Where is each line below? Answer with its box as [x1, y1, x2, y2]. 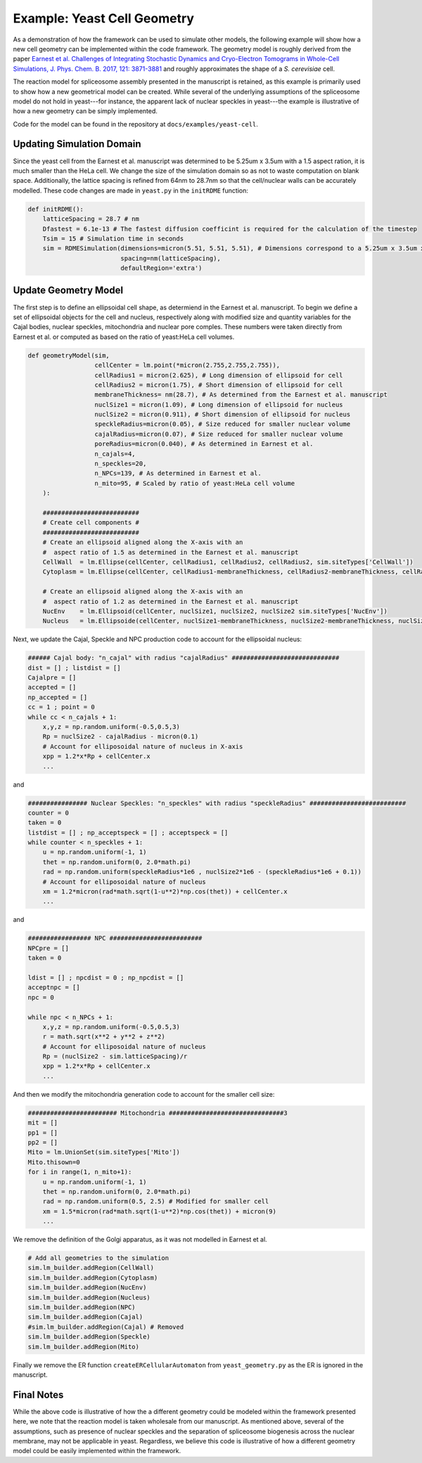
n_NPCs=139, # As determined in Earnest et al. [94, 470, 262, 477]
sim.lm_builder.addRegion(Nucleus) [27, 1294, 151, 1301]
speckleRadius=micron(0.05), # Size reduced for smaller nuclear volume [94, 420, 351, 428]
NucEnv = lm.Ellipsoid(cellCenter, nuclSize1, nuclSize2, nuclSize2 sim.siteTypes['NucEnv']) [42, 607, 388, 615]
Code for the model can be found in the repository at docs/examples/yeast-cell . [13, 120, 258, 128]
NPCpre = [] [27, 944, 70, 952]
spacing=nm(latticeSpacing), [120, 254, 221, 262]
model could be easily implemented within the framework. [13, 1447, 181, 1455]
